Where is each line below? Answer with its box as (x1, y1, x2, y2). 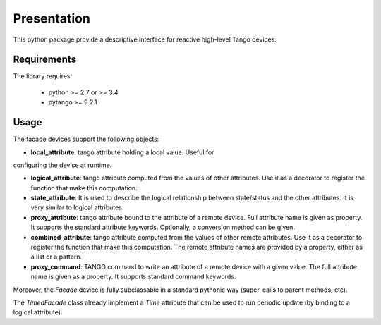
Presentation (13, 11, 91, 26)
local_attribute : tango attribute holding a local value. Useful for (30, 148, 214, 157)
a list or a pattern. (30, 252, 83, 261)
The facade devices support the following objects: (13, 135, 159, 144)
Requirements (13, 54, 77, 66)
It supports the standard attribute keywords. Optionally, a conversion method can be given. (30, 223, 296, 232)
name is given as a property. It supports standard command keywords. (30, 272, 236, 281)
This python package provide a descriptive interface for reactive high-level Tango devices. (13, 35, 277, 44)
